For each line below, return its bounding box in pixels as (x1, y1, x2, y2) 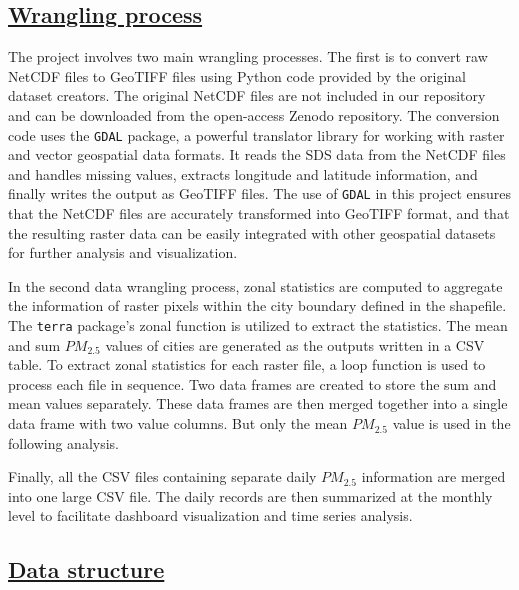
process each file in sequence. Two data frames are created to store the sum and (8, 373, 497, 394)
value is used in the (392, 413, 511, 434)
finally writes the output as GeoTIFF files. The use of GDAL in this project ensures (8, 183, 512, 204)
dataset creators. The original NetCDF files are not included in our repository (8, 85, 486, 106)
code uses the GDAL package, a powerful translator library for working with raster (8, 124, 505, 145)
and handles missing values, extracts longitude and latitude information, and (8, 163, 478, 184)
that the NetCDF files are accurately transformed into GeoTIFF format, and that (8, 203, 510, 224)
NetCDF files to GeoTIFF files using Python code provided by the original (8, 65, 466, 86)
